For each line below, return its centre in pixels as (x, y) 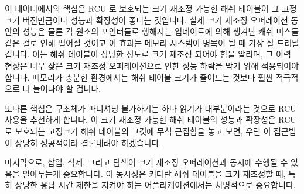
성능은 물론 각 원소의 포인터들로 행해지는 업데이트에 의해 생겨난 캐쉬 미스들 (161, 31)
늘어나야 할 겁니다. (67, 89)
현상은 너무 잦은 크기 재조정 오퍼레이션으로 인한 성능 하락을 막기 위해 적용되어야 (152, 65)
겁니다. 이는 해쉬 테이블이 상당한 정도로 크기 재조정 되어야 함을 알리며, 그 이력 (148, 54)
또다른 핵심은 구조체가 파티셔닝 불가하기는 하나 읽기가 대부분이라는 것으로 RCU (151, 108)
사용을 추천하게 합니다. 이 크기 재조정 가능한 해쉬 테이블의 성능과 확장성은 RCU (151, 119)
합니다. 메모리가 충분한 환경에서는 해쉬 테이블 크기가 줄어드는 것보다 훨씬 (139, 77)
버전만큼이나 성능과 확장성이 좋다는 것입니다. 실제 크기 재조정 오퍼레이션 (155, 20)
